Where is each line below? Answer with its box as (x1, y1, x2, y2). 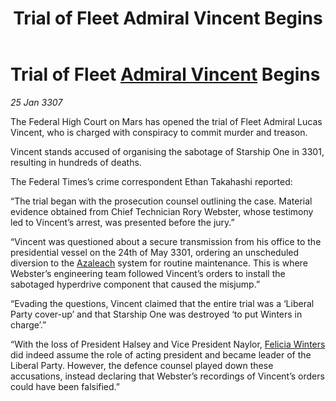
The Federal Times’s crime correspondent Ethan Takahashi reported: (10, 175, 293, 187)
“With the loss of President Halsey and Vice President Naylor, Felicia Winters (10, 338, 326, 350)
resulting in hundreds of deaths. (10, 156, 142, 168)
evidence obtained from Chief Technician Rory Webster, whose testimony (10, 205, 314, 217)
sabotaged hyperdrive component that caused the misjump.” (10, 278, 261, 290)
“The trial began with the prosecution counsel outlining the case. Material (10, 195, 313, 207)
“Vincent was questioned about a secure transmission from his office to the (10, 235, 322, 247)
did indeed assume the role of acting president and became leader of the (10, 348, 312, 361)
